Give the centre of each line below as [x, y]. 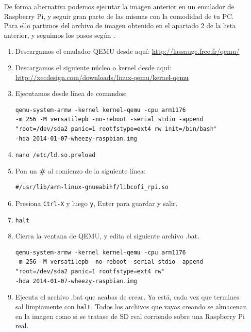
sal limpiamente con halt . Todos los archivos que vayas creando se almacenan [131, 306]
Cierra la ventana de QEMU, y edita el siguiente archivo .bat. [107, 236]
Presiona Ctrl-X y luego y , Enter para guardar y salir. [96, 203]
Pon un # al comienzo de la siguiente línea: [80, 170]
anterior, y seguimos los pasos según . [60, 35]
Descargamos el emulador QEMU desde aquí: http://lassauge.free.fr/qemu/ [127, 51]
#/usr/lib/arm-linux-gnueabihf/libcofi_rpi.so [92, 187]
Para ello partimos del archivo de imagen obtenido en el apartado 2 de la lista [120, 25]
